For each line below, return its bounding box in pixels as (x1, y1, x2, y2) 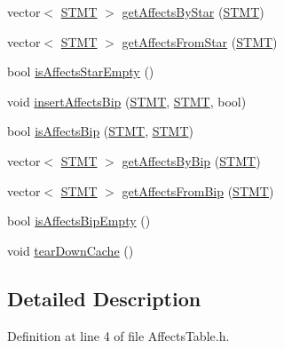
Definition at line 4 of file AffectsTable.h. (7, 326, 230, 344)
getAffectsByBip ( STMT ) (122, 151, 261, 170)
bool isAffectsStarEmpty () (7, 62, 154, 81)
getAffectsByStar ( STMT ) (122, 3, 264, 20)
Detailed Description (7, 284, 201, 312)
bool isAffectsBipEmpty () (7, 211, 151, 230)
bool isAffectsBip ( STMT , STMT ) (7, 122, 193, 140)
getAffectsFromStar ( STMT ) (122, 32, 278, 51)
